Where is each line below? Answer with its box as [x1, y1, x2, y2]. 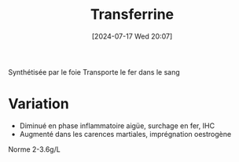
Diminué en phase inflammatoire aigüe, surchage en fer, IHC [19, 120, 215, 131]
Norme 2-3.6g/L [8, 144, 61, 154]
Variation [8, 95, 69, 113]
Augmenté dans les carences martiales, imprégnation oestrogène [19, 129, 232, 138]
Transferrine [90, 6, 175, 24]
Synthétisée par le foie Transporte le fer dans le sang [8, 67, 180, 76]
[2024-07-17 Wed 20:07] [91, 31, 173, 41]
